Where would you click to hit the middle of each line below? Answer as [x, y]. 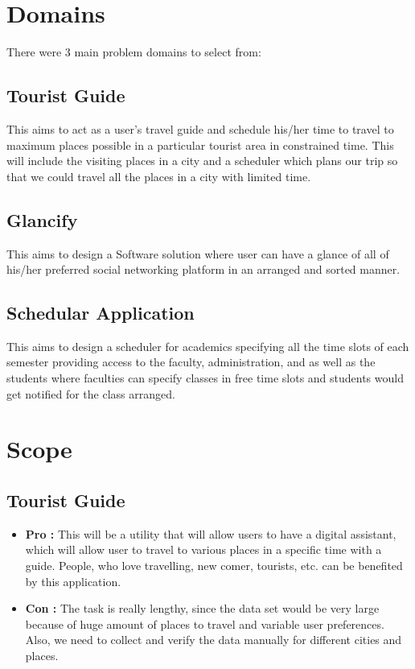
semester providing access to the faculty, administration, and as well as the [191, 362]
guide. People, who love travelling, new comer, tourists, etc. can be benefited [214, 566]
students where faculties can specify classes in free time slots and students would [205, 378]
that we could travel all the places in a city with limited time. [159, 176]
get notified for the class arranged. [91, 393]
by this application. [73, 581]
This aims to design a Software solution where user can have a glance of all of [198, 253]
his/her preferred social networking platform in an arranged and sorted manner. [203, 269]
